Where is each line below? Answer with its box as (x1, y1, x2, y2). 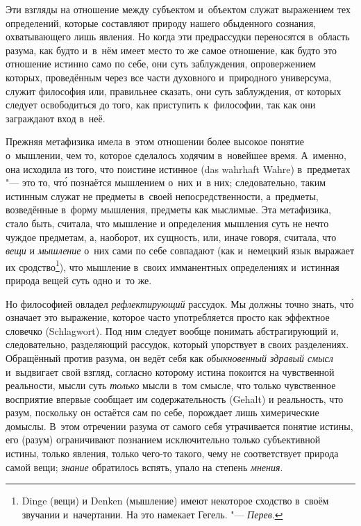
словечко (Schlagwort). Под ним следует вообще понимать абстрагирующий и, (6, 323, 339, 338)
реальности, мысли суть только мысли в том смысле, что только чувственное (6, 378, 336, 393)
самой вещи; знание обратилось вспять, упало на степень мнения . (6, 459, 283, 474)
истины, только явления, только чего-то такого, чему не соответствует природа (6, 446, 339, 461)
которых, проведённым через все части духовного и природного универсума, (6, 69, 332, 84)
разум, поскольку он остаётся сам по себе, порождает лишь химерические (6, 405, 319, 420)
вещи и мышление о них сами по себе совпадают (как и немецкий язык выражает (6, 243, 355, 258)
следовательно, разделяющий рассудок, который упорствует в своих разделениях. (6, 337, 349, 352)
